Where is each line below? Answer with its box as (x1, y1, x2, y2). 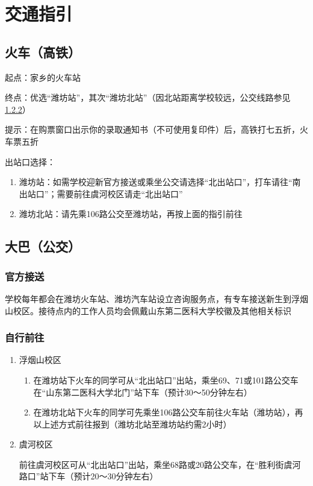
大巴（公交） (5, 237, 81, 256)
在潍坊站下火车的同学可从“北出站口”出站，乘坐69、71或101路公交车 (33, 373, 299, 386)
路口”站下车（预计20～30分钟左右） (19, 470, 158, 482)
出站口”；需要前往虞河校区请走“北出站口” (19, 187, 183, 200)
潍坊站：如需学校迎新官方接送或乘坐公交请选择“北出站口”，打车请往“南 (19, 175, 301, 188)
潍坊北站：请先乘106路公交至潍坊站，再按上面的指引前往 (19, 207, 243, 220)
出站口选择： (5, 155, 55, 168)
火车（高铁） (5, 42, 81, 61)
